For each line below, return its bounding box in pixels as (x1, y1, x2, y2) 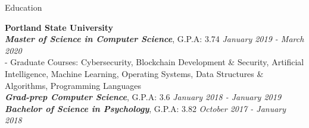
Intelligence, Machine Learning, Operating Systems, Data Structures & (5, 67, 264, 79)
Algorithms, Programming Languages (5, 79, 141, 91)
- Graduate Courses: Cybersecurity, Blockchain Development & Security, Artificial (5, 56, 304, 68)
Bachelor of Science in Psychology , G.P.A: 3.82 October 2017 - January (5, 102, 286, 114)
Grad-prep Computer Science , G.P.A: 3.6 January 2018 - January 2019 (5, 91, 282, 103)
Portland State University (5, 21, 114, 33)
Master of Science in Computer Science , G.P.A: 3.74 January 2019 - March (5, 33, 304, 45)
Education (5, 1, 42, 13)
